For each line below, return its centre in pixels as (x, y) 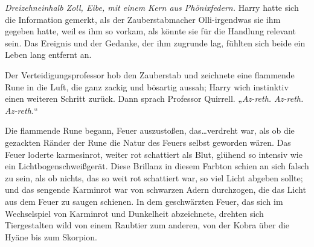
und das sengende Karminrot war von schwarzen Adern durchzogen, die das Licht (155, 189)
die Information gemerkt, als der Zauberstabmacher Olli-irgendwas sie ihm (143, 19)
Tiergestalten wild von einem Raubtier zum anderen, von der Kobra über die (147, 225)
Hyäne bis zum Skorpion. (51, 236)
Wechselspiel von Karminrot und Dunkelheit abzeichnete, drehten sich (134, 213)
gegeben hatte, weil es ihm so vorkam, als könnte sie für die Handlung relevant (150, 31)
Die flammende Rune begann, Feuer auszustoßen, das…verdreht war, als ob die (150, 130)
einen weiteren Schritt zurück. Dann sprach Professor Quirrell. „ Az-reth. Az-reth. (154, 98)
